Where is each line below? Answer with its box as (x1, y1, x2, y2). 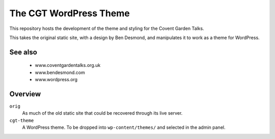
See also (9, 48, 38, 56)
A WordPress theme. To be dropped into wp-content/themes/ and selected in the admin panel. (22, 124, 226, 130)
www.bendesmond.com (35, 69, 85, 76)
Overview (9, 89, 41, 98)
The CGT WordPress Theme (9, 8, 130, 19)
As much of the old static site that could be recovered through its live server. (22, 110, 183, 116)
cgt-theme (9, 117, 34, 123)
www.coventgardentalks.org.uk (35, 62, 101, 68)
